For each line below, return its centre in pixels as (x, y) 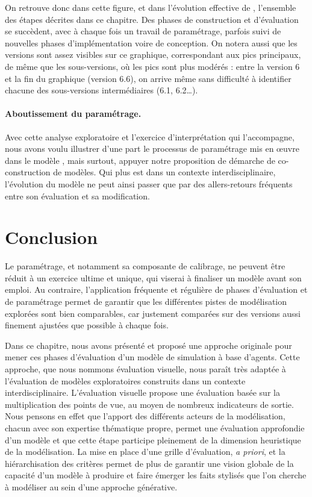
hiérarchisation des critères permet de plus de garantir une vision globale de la (149, 463)
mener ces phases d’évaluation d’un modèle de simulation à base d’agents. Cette (152, 357)
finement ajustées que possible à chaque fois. (87, 325)
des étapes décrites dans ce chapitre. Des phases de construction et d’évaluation (152, 19)
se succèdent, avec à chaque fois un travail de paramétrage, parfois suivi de (143, 31)
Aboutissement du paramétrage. (73, 114)
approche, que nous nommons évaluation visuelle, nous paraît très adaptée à (145, 368)
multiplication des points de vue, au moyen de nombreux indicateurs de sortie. (149, 404)
